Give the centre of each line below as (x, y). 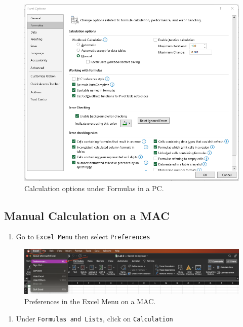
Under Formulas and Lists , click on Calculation (94, 318)
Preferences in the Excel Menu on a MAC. (90, 301)
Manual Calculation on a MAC (87, 215)
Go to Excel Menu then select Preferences (83, 237)
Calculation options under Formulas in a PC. (94, 188)
